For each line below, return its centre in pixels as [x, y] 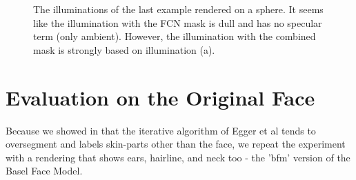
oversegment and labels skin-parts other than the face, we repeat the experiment [176, 144]
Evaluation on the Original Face [160, 97]
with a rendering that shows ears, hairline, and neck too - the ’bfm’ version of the [178, 157]
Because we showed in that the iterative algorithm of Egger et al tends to [161, 130]
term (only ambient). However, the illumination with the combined [175, 36]
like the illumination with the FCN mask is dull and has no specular [178, 22]
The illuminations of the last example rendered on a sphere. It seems [178, 9]
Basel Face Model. [44, 171]
